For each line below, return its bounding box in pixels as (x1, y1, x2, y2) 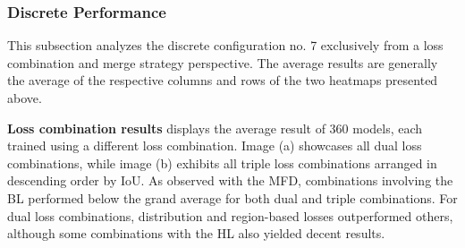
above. (7, 89, 42, 107)
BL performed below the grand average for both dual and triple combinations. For (7, 188, 458, 207)
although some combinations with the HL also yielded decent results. (7, 224, 385, 243)
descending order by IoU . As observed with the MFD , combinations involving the (7, 171, 453, 190)
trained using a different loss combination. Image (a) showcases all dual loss (7, 136, 422, 155)
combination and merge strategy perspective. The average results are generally (7, 53, 438, 72)
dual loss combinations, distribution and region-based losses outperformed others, (7, 206, 453, 225)
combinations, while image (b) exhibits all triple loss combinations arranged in (7, 153, 437, 172)
